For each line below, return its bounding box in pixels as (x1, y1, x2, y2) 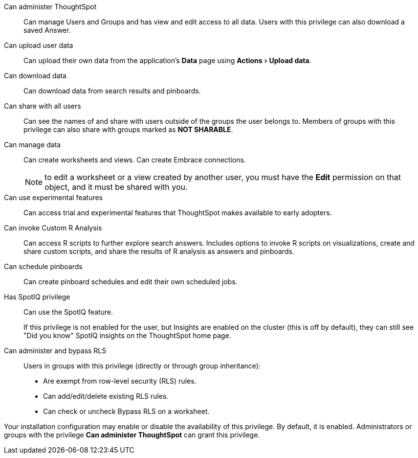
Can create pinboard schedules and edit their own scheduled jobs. (23, 277, 238, 286)
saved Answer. (23, 26, 71, 34)
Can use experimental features (4, 193, 103, 202)
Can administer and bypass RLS (4, 346, 107, 355)
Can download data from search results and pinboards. (23, 87, 201, 95)
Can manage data (4, 140, 61, 149)
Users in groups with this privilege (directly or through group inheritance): (23, 362, 261, 370)
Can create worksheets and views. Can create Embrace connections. (23, 156, 246, 164)
